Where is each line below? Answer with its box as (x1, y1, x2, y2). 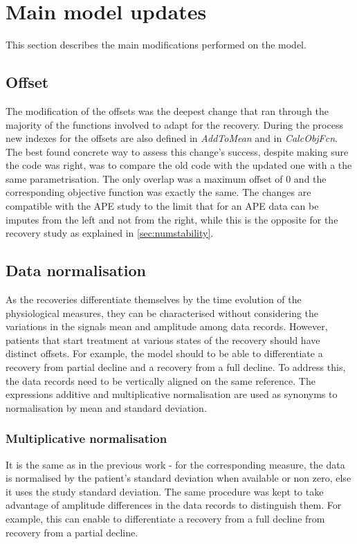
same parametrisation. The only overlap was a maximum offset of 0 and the (6, 171, 327, 185)
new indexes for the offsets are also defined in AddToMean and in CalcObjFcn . (6, 131, 338, 145)
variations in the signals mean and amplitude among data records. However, (6, 319, 328, 334)
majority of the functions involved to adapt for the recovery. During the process (6, 117, 343, 132)
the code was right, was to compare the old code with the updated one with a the (6, 158, 352, 172)
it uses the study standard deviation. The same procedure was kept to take (6, 484, 324, 498)
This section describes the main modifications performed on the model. (6, 37, 306, 52)
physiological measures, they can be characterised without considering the (6, 305, 319, 320)
